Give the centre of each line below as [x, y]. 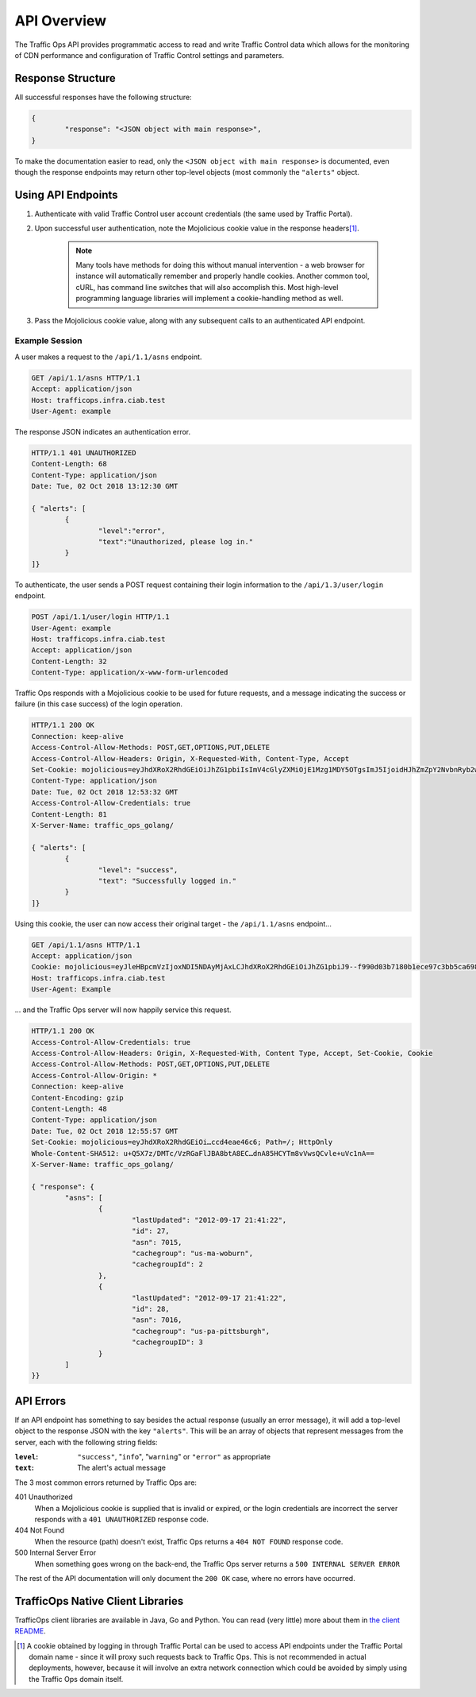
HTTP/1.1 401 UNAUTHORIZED [84, 452]
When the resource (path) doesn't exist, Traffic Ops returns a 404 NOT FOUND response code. [189, 1541]
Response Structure [65, 78]
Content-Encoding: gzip [78, 1098]
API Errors [40, 1401]
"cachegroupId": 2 [167, 1264]
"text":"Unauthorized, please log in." [176, 542]
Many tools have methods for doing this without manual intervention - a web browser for [220, 265]
